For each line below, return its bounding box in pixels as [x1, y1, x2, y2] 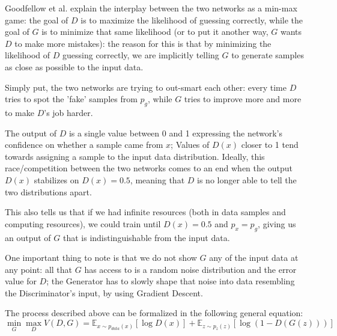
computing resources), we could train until [5, 217, 161, 230]
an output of [5, 231, 51, 243]
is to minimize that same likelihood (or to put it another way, [41, 25, 269, 38]
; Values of [171, 138, 210, 151]
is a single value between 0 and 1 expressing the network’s [68, 126, 282, 139]
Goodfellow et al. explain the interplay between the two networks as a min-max [5, 2, 297, 14]
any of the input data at [209, 251, 299, 264]
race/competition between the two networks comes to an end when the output [5, 162, 293, 174]
